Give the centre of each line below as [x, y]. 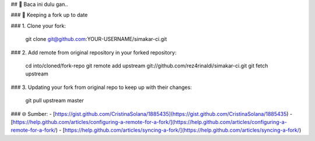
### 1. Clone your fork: [38, 26]
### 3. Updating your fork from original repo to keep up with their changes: [101, 87]
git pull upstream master [55, 101]
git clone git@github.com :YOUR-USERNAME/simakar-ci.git [96, 39]
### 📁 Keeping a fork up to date [49, 15]
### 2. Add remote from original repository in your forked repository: [94, 52]
